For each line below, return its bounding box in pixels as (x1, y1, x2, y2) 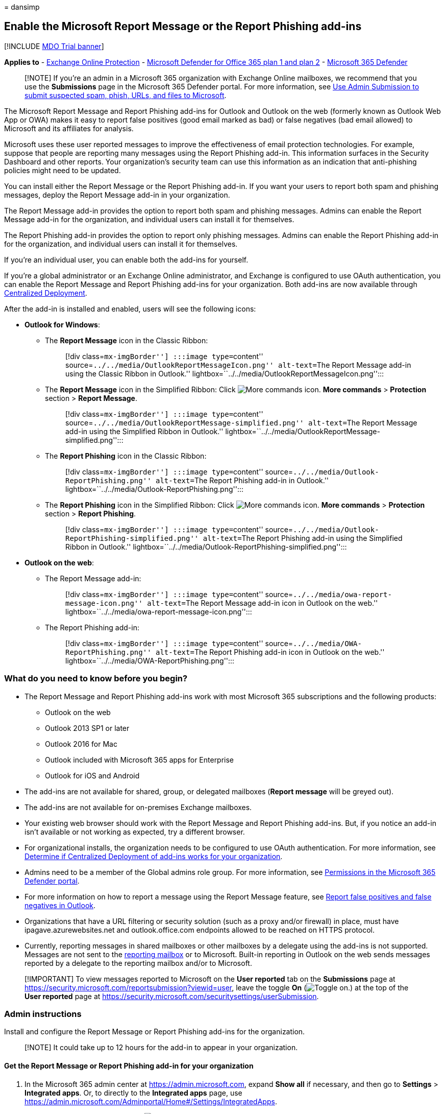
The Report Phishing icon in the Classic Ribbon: (45, 451, 207, 460)
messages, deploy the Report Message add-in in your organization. (4, 190, 230, 199)
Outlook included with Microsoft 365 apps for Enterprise (45, 755, 234, 764)
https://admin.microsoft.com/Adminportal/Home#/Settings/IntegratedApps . (24, 1097, 277, 1106)
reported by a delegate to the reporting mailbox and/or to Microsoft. (24, 958, 252, 967)
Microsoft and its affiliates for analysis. (4, 124, 134, 133)
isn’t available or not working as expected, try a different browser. (24, 827, 245, 836)
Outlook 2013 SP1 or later (45, 723, 130, 732)
